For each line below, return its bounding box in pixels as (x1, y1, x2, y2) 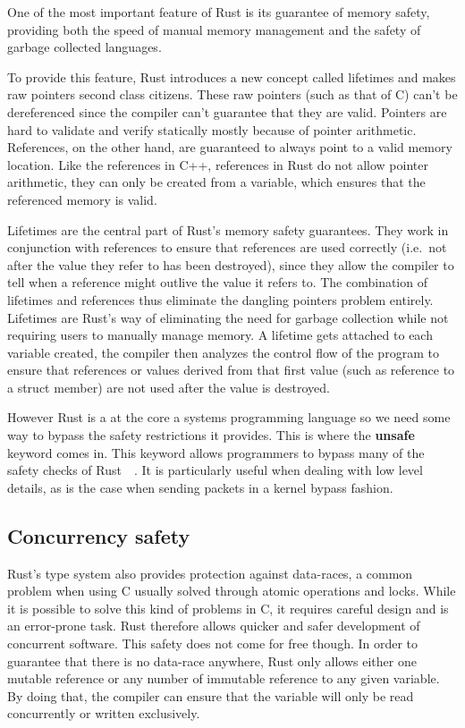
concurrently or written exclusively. (7, 704, 200, 723)
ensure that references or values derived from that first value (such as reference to (7, 360, 455, 379)
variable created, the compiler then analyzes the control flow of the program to (7, 343, 439, 361)
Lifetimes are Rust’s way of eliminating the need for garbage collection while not (7, 308, 449, 326)
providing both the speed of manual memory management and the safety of (7, 20, 421, 38)
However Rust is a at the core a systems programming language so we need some (7, 408, 451, 427)
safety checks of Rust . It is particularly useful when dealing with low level (7, 461, 423, 479)
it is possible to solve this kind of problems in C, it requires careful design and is (7, 598, 449, 617)
